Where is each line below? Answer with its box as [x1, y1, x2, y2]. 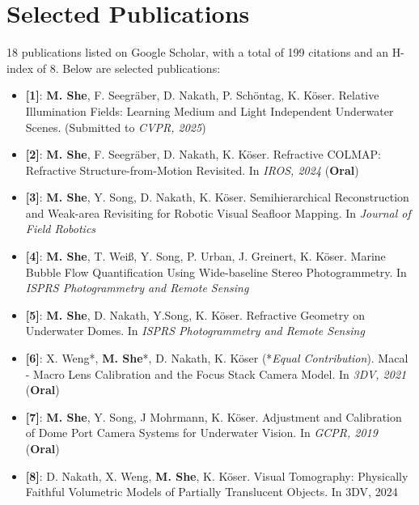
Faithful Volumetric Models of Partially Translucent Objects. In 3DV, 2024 [25, 483, 398, 500]
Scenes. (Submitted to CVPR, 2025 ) [25, 118, 206, 135]
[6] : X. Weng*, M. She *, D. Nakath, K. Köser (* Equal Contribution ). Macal [25, 350, 408, 367]
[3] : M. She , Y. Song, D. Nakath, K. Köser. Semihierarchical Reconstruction [25, 189, 409, 206]
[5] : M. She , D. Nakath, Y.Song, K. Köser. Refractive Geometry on [25, 306, 366, 323]
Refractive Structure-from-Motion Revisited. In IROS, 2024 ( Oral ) [25, 161, 359, 178]
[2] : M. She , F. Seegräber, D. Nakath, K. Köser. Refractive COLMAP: [25, 146, 382, 163]
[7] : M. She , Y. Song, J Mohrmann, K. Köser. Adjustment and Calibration [25, 408, 402, 425]
